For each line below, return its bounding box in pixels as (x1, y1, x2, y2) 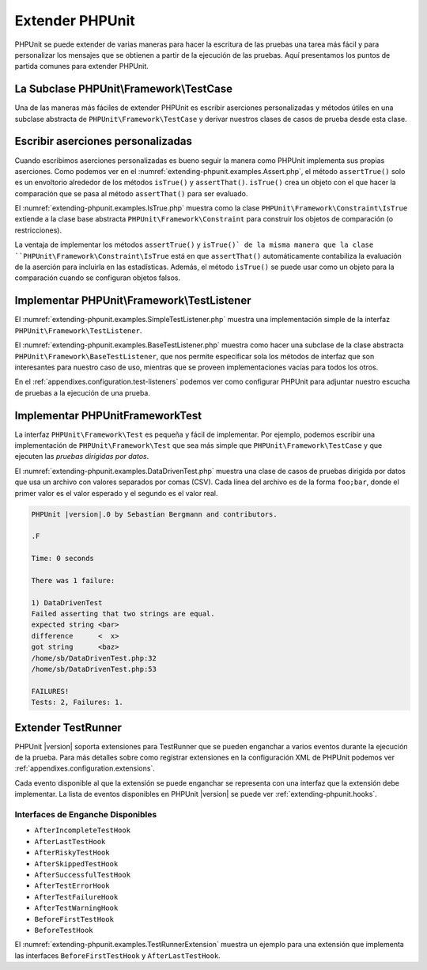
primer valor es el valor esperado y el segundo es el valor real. (14, 488, 218, 498)
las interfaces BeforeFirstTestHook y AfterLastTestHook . (14, 950, 221, 961)
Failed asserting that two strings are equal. (31, 609, 215, 619)
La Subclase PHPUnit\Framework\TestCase (14, 82, 233, 96)
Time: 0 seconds (31, 554, 95, 563)
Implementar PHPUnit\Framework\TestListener (14, 294, 251, 308)
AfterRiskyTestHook (34, 848, 110, 858)
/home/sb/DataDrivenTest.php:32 (31, 654, 157, 662)
